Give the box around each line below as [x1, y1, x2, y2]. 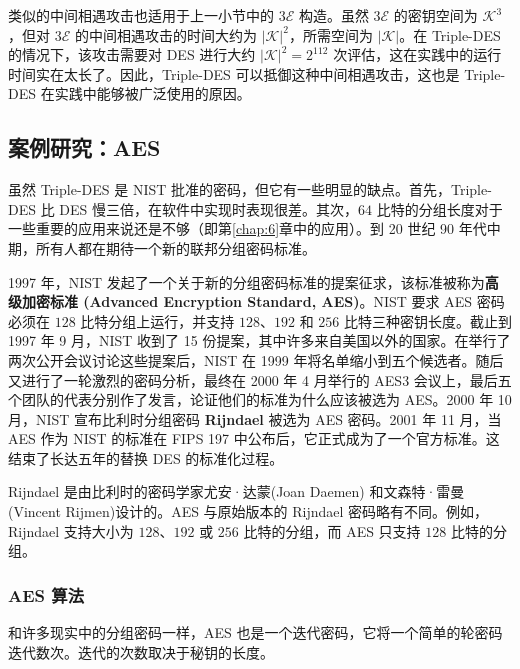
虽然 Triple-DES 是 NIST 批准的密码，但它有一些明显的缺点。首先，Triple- [8, 179, 492, 200]
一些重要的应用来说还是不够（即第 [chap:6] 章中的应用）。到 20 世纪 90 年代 [8, 218, 487, 239]
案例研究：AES [8, 132, 161, 163]
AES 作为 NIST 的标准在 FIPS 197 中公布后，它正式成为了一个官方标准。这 [8, 428, 500, 449]
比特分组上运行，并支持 [80, 310, 235, 331]
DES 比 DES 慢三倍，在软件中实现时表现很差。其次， [8, 198, 359, 219]
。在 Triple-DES [399, 24, 501, 45]
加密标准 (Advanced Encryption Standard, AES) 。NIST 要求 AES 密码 [21, 291, 505, 312]
